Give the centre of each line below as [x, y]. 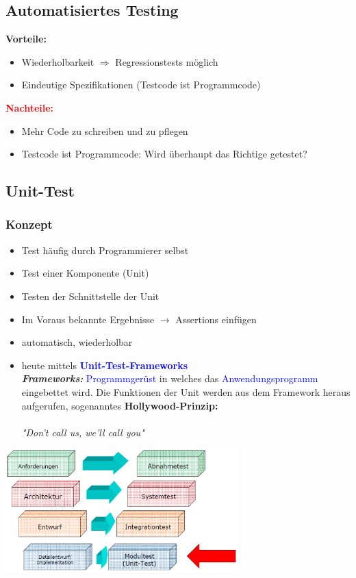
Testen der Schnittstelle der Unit [90, 296]
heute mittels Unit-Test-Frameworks [105, 365]
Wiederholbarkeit [58, 61]
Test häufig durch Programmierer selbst [105, 250]
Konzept [29, 224]
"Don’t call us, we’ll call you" [83, 432]
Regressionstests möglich [167, 61]
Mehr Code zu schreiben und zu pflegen [105, 130]
